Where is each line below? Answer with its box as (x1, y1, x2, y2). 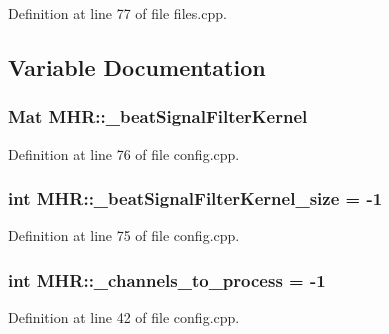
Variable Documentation (8, 51, 266, 82)
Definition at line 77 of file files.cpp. (8, 3, 227, 23)
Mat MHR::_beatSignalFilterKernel (8, 104, 308, 129)
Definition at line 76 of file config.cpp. (8, 143, 240, 164)
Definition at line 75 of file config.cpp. (8, 225, 240, 246)
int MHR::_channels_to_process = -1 (8, 267, 326, 292)
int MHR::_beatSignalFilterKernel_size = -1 (8, 186, 383, 211)
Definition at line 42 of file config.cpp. (8, 307, 240, 328)
